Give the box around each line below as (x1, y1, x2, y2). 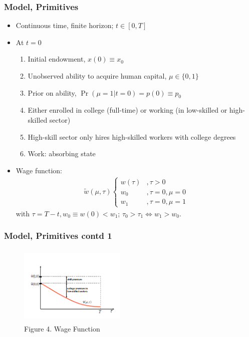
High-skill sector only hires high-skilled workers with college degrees (28, 131, 236, 142)
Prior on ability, (28, 87, 77, 98)
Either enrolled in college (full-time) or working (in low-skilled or (28, 105, 227, 115)
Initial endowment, (28, 54, 86, 64)
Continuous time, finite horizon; (16, 20, 114, 31)
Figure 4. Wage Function (24, 323, 100, 334)
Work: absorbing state (28, 148, 96, 159)
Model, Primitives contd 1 (4, 229, 112, 242)
